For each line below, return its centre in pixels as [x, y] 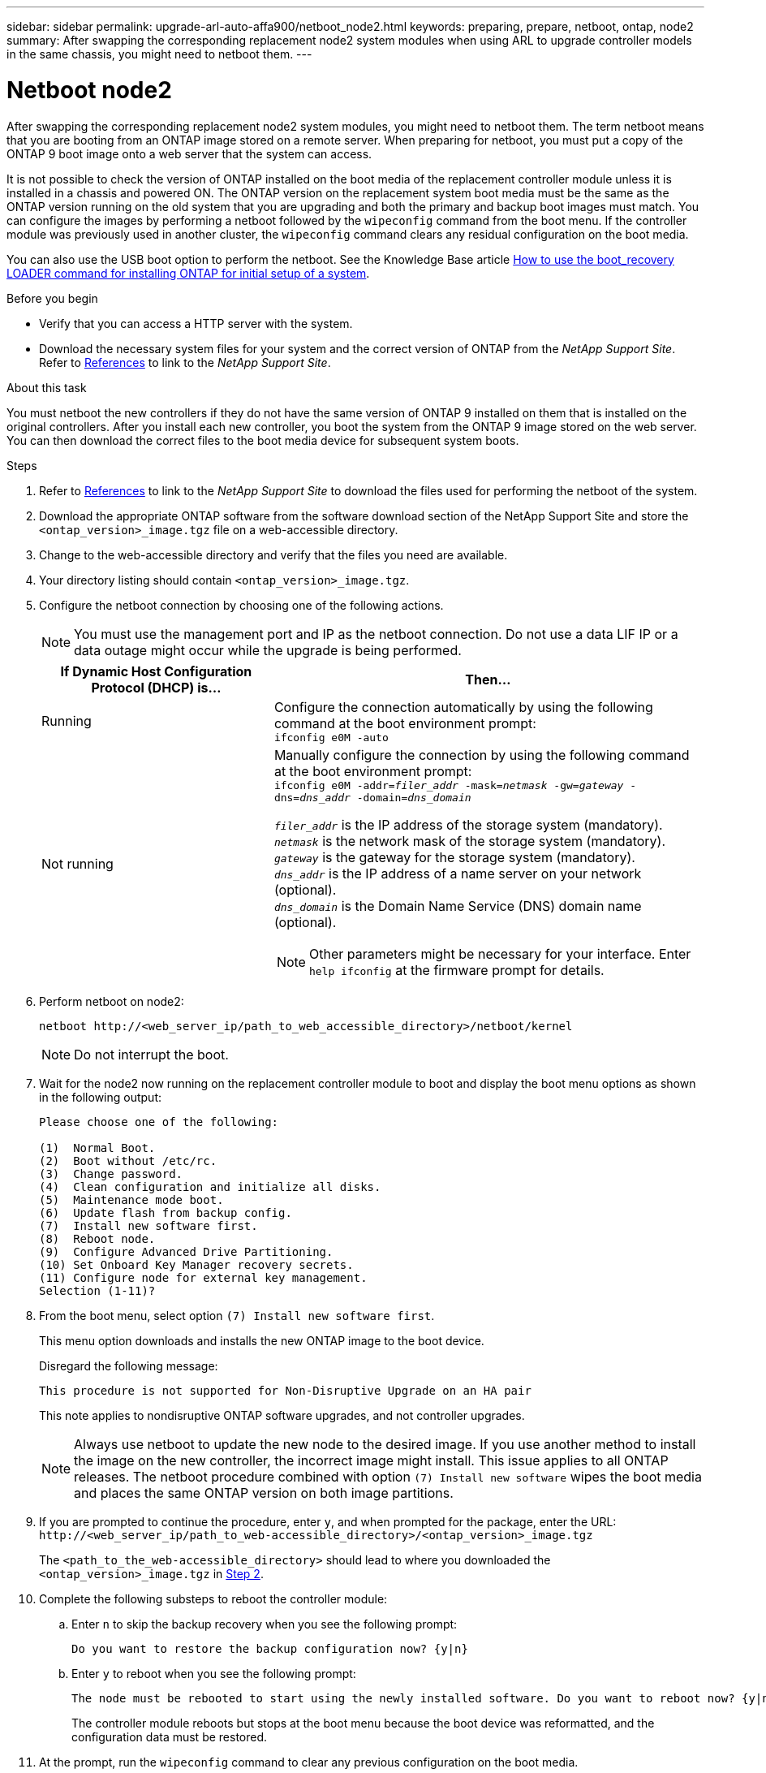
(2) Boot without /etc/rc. [128, 1160]
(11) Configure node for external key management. [203, 1277]
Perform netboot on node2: [112, 1001]
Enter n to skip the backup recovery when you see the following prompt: [265, 1624]
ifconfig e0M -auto [331, 737]
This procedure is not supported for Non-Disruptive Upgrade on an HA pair [285, 1390]
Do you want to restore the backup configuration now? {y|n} [270, 1648]
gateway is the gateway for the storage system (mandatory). [454, 857]
